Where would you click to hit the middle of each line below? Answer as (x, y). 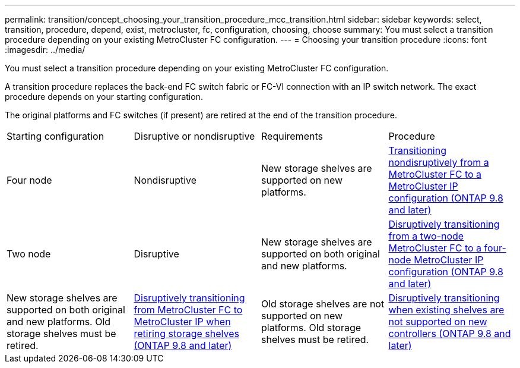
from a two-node (426, 236)
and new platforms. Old (59, 322)
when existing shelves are (446, 310)
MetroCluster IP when (182, 322)
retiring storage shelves (186, 334)
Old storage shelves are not (323, 304)
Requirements (292, 136)
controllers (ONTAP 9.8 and (450, 334)
